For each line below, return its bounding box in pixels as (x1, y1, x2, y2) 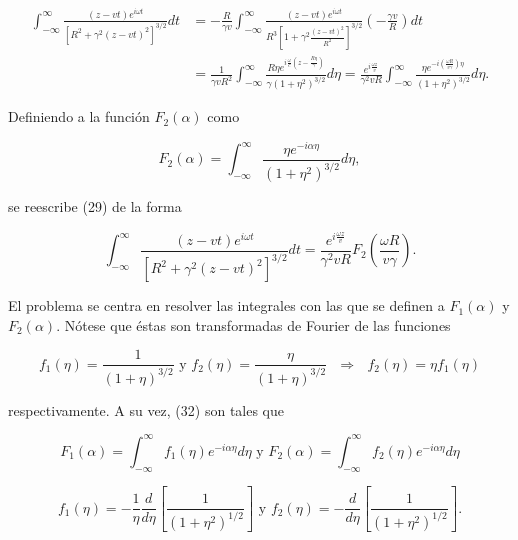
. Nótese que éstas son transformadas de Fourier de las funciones (56, 314, 451, 335)
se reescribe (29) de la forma (8, 196, 182, 217)
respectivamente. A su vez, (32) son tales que (8, 399, 285, 420)
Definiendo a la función (8, 106, 150, 127)
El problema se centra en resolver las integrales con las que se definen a (8, 295, 445, 316)
